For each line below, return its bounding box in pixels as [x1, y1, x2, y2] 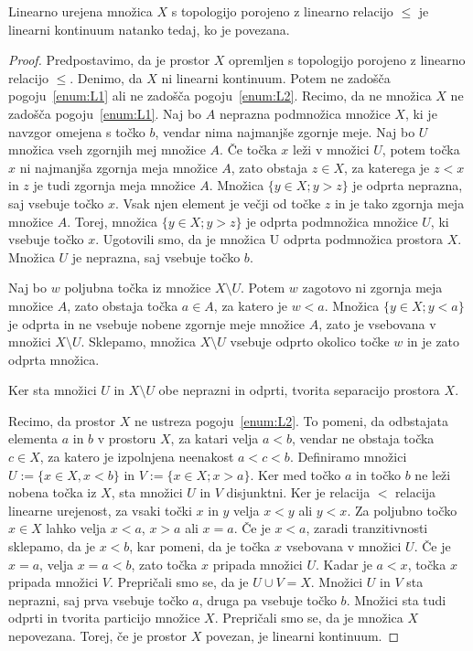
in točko [356, 464, 402, 484]
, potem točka [382, 140, 460, 159]
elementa [8, 429, 59, 448]
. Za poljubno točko [347, 500, 457, 519]
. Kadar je [316, 554, 372, 573]
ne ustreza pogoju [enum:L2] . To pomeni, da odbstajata [134, 411, 448, 430]
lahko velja [46, 518, 107, 538]
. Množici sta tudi [346, 590, 446, 609]
